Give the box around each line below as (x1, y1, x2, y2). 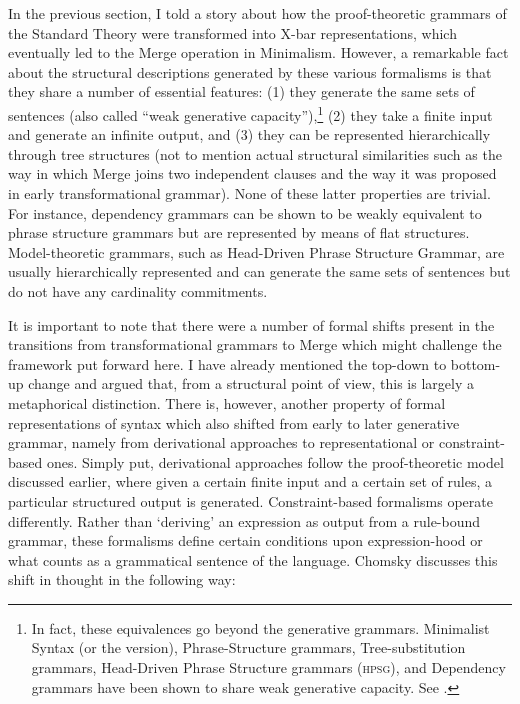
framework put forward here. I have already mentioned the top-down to (8, 353, 447, 374)
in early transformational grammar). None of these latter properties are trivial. (8, 183, 491, 203)
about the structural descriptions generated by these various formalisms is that (8, 61, 492, 82)
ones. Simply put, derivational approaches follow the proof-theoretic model (46, 451, 504, 472)
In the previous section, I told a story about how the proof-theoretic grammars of (8, 3, 507, 23)
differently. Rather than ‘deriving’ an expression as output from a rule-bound (8, 510, 481, 531)
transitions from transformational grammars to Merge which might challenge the (8, 334, 502, 355)
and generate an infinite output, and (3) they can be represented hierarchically (8, 124, 491, 145)
